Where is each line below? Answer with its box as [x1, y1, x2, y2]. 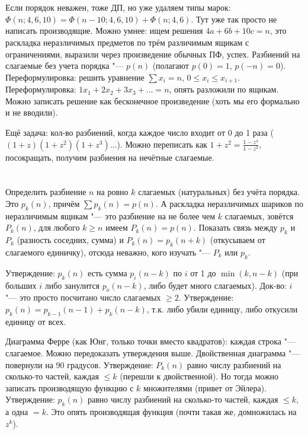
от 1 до [190, 266, 216, 279]
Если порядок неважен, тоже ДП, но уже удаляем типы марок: [5, 1, 231, 14]
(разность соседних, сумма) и [17, 234, 124, 246]
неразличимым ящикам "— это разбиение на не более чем [5, 209, 216, 222]
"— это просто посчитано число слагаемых [5, 291, 161, 304]
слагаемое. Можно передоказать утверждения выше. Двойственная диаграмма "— [5, 346, 300, 359]
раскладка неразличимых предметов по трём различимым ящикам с [5, 36, 249, 48]
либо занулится [44, 279, 100, 291]
